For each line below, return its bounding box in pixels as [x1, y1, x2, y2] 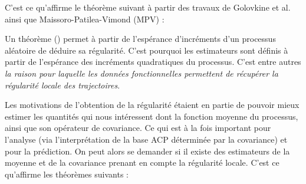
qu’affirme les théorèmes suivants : [5, 167, 129, 180]
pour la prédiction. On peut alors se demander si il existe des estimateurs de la [5, 144, 290, 157]
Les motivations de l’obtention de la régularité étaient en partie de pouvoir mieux [5, 98, 300, 111]
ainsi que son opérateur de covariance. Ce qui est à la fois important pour [5, 121, 271, 134]
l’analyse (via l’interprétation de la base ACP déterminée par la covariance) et [5, 133, 288, 145]
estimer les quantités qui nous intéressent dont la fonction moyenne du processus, [5, 110, 298, 122]
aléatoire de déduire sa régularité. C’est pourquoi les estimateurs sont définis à [5, 44, 288, 56]
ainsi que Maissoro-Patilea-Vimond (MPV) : [5, 12, 164, 25]
